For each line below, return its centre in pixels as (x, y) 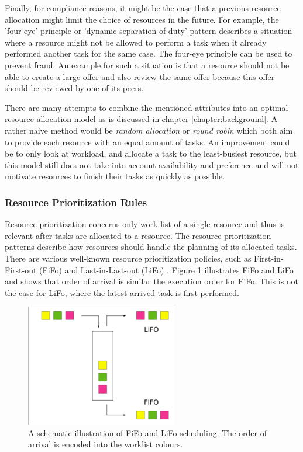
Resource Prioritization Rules (76, 202)
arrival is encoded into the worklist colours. (106, 444)
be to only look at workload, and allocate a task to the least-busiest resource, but (151, 153)
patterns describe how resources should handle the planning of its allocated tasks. (151, 247)
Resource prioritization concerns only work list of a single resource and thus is (145, 224)
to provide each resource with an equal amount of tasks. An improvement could (147, 142)
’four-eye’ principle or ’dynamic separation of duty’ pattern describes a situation (149, 31)
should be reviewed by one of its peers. (74, 88)
